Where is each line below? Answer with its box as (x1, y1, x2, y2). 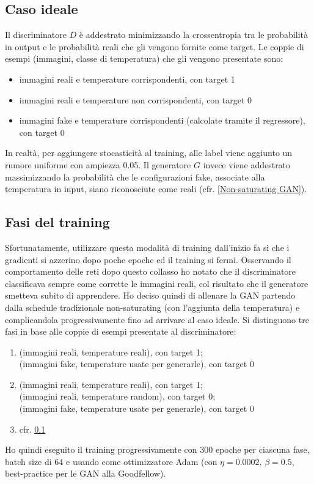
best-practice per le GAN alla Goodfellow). (5, 467, 166, 480)
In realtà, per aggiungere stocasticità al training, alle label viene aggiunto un (5, 146, 293, 159)
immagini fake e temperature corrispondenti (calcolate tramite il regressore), (19, 114, 305, 127)
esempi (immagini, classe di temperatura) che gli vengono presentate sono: (5, 52, 283, 65)
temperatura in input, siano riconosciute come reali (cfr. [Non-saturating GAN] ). (5, 182, 307, 195)
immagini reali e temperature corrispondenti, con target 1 (19, 72, 235, 85)
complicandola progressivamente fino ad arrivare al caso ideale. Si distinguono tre (5, 313, 309, 326)
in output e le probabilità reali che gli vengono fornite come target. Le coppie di (5, 40, 304, 53)
